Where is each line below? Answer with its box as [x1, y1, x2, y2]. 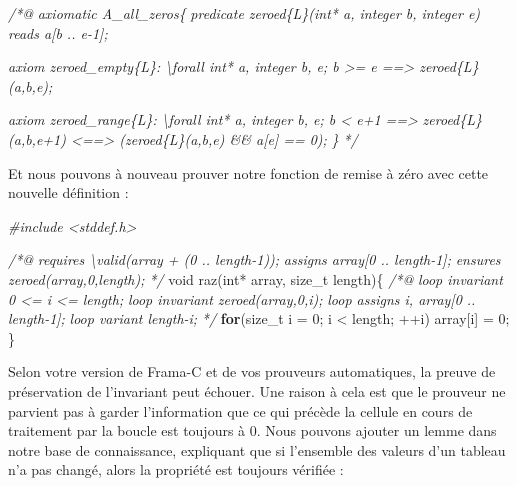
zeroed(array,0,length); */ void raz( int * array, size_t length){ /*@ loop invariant [8, 268, 503, 289]
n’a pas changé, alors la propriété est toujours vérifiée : [8, 459, 344, 480]
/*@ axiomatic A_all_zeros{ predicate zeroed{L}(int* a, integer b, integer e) [8, 3, 481, 23]
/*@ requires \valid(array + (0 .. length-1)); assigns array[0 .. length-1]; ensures [8, 249, 501, 270]
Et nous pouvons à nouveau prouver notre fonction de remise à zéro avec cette [8, 162, 489, 183]
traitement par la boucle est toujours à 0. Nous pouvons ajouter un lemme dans [8, 420, 497, 441]
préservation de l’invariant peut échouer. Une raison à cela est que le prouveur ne [8, 380, 506, 401]
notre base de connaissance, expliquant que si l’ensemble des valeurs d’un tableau [8, 439, 506, 460]
